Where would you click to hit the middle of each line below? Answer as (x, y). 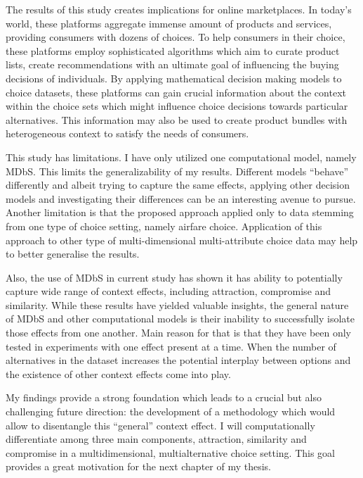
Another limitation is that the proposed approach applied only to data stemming (180, 212)
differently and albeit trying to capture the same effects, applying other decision (178, 185)
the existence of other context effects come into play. (118, 373)
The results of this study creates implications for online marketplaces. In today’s (179, 9)
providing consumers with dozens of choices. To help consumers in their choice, (176, 37)
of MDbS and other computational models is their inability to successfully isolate (180, 319)
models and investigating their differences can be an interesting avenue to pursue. (181, 198)
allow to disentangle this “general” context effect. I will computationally (160, 425)
